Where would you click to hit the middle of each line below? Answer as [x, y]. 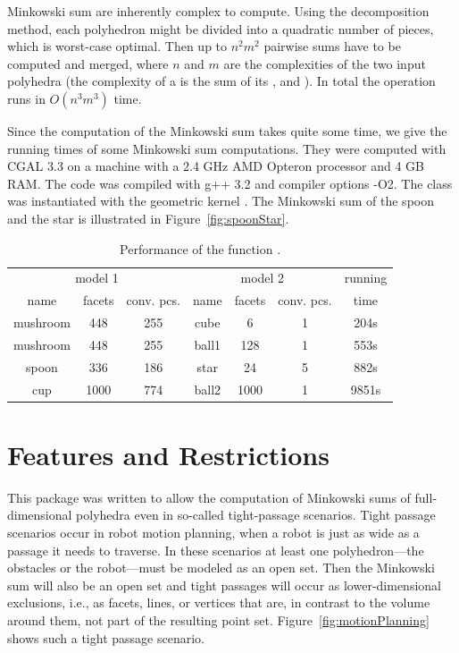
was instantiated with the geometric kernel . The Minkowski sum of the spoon [221, 201]
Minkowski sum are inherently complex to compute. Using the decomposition [218, 11]
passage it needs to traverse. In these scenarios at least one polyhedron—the [216, 550]
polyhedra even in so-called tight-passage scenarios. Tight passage [256, 515]
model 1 [97, 278]
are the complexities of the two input [325, 63]
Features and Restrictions [168, 454]
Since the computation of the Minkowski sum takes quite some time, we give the [227, 130]
